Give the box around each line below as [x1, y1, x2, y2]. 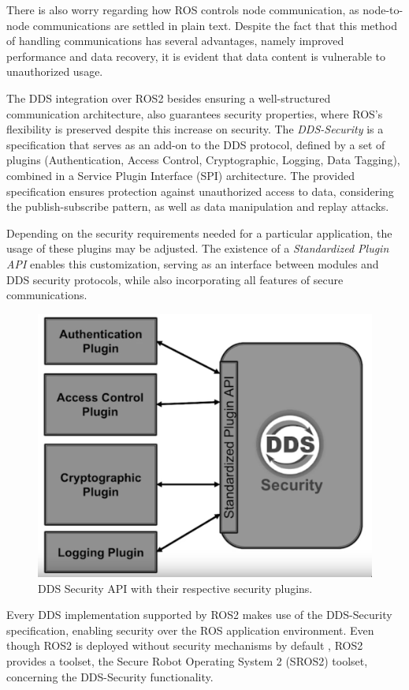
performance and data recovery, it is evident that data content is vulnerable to [6, 47, 386, 64]
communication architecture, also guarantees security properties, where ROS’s [6, 105, 383, 122]
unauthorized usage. [6, 63, 103, 80]
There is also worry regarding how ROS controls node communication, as [6, 2, 359, 17]
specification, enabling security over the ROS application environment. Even [6, 621, 374, 638]
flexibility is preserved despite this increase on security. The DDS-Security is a [6, 121, 384, 137]
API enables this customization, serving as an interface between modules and [6, 255, 379, 272]
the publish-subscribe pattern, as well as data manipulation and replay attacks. [6, 198, 389, 215]
